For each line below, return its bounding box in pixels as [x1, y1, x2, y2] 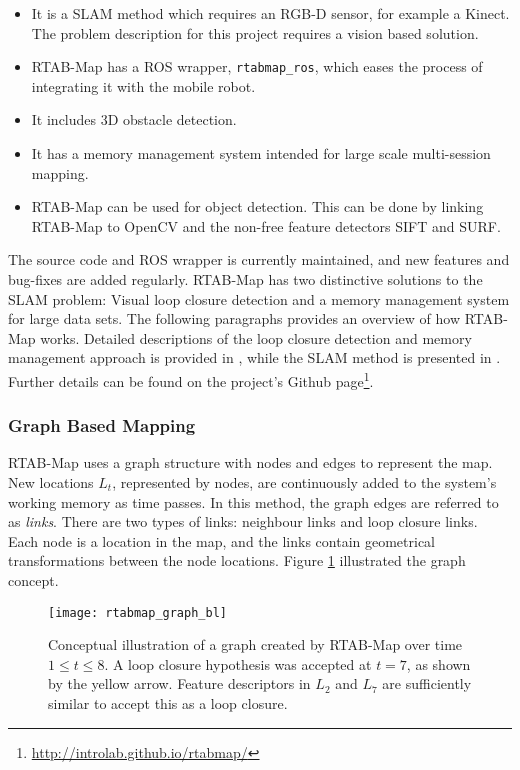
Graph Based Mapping [8, 413, 196, 438]
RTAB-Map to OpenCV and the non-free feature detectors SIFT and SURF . [31, 215, 501, 236]
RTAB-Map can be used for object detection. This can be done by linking [31, 196, 484, 217]
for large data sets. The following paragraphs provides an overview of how [8, 308, 461, 329]
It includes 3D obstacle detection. [31, 109, 237, 130]
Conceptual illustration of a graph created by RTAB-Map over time [48, 634, 463, 655]
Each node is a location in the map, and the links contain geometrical [8, 530, 435, 551]
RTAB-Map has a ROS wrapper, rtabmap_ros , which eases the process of [31, 56, 483, 77]
